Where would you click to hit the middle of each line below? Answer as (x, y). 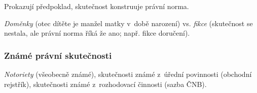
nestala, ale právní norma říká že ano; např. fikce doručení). (97, 33)
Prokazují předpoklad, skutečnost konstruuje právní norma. (97, 6)
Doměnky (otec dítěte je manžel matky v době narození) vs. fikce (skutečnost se (128, 23)
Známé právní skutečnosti (58, 55)
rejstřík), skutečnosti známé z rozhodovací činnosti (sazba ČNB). (105, 84)
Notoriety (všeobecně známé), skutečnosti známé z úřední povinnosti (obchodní (128, 74)
